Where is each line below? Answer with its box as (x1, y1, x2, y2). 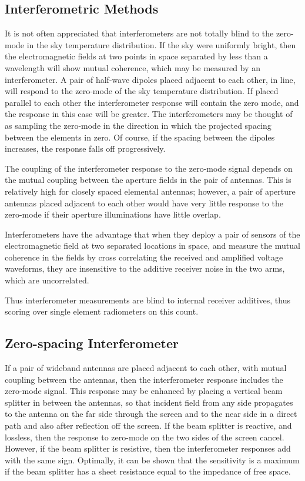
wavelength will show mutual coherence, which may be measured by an (5, 61, 260, 74)
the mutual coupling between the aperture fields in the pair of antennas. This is (5, 173, 291, 186)
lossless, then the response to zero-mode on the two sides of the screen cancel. (5, 430, 284, 443)
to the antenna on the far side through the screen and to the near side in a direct (5, 407, 297, 420)
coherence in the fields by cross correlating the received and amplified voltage (5, 250, 283, 263)
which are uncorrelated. (5, 274, 89, 286)
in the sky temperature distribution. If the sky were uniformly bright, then (26, 38, 296, 51)
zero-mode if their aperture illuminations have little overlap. (5, 208, 221, 221)
